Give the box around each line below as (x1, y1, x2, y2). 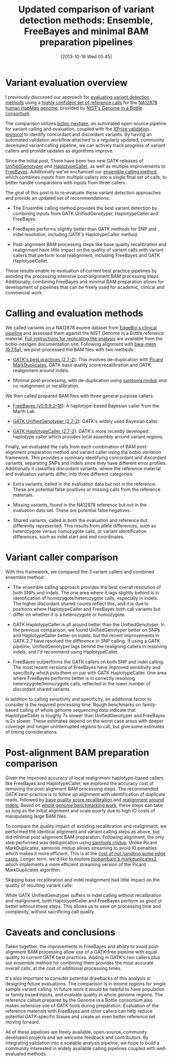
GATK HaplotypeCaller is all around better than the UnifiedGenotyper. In (12, 621, 165, 627)
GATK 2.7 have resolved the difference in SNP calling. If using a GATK (12, 638, 160, 644)
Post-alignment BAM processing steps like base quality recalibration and (12, 241, 167, 247)
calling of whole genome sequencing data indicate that (20, 706, 136, 713)
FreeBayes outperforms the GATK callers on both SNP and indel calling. (12, 659, 164, 665)
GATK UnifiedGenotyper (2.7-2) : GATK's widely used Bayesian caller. (12, 418, 159, 424)
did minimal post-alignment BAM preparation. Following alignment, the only (5, 834, 164, 840)
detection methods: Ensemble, (19, 14, 154, 26)
